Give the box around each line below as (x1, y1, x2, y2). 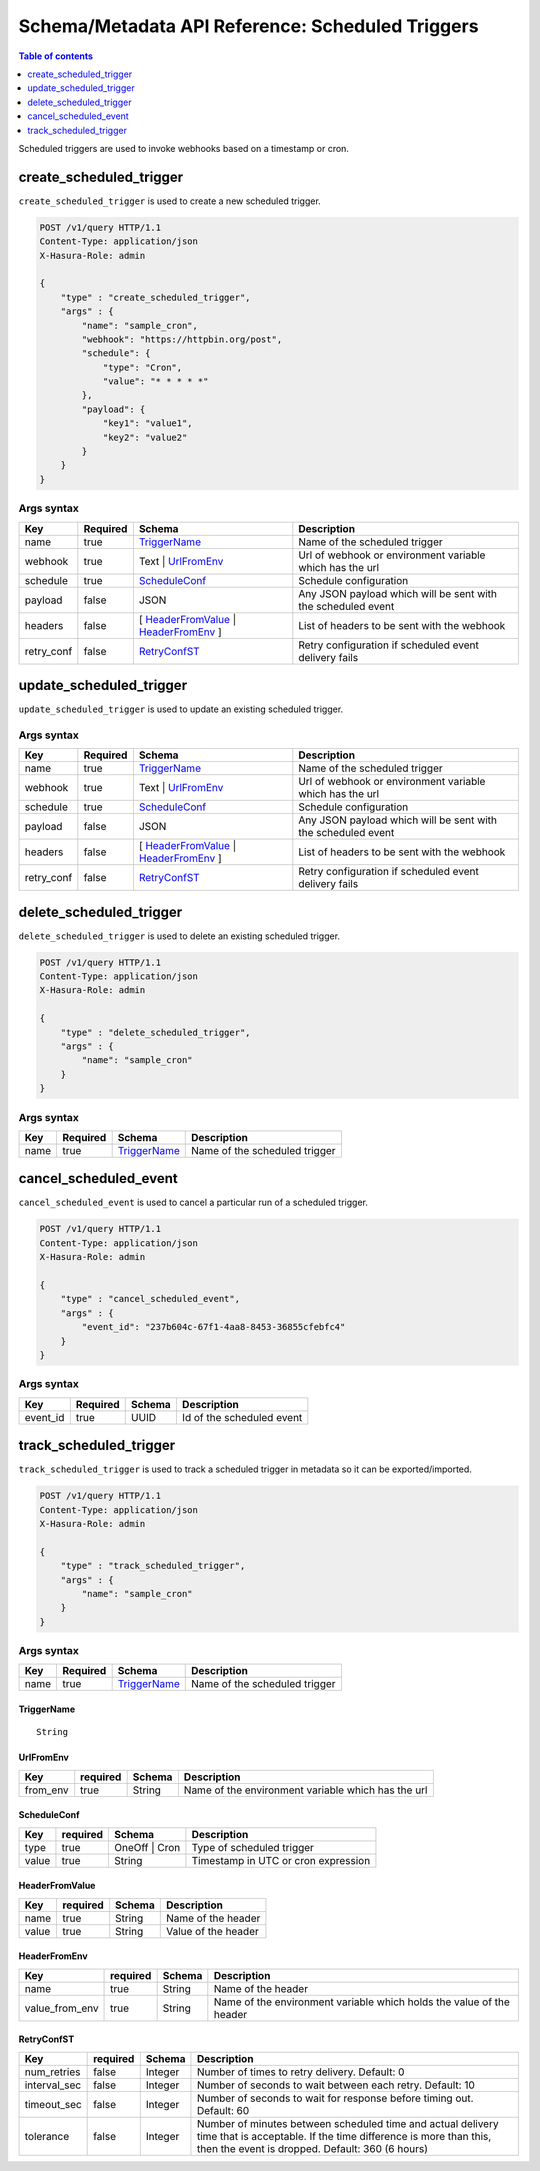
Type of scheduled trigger (191, 1840, 315, 1854)
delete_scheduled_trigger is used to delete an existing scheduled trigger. (18, 930, 340, 942)
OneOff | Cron (114, 1840, 181, 1854)
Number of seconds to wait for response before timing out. (196, 2091, 474, 2105)
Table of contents (18, 50, 94, 62)
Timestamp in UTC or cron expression (191, 1853, 371, 1867)
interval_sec (24, 2078, 82, 2092)
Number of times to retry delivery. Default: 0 (196, 2065, 405, 2079)
